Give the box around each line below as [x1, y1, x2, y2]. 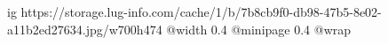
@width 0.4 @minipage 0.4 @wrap [166, 19, 352, 38]
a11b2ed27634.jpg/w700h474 [7, 19, 162, 38]
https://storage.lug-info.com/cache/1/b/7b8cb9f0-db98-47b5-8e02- [20, 3, 382, 20]
